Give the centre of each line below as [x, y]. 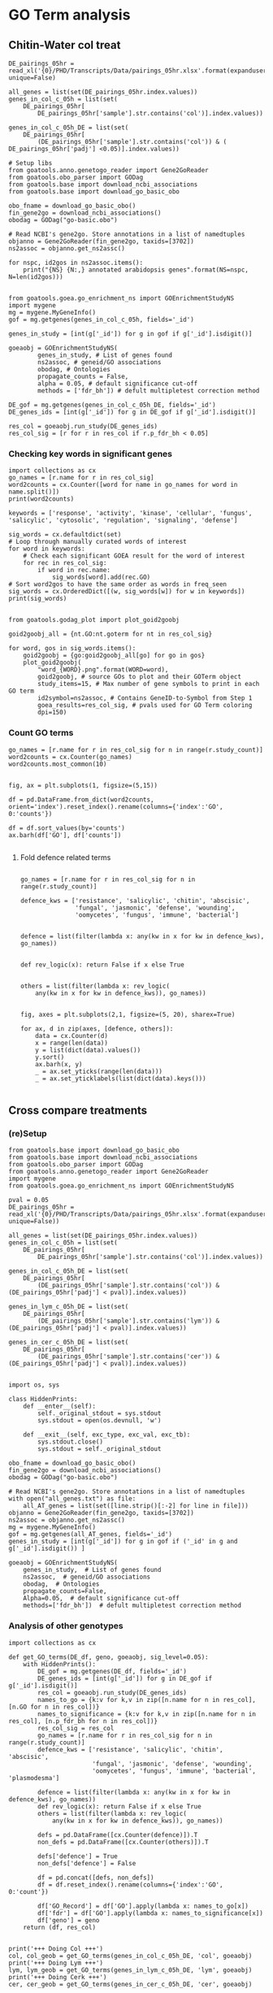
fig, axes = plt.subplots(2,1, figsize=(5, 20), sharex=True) [128, 1014]
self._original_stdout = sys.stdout [100, 1413]
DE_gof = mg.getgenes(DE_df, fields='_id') [112, 1671]
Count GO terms [41, 733]
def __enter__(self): [59, 1407]
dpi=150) [52, 713]
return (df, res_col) [59, 1927]
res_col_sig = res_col [76, 1728]
